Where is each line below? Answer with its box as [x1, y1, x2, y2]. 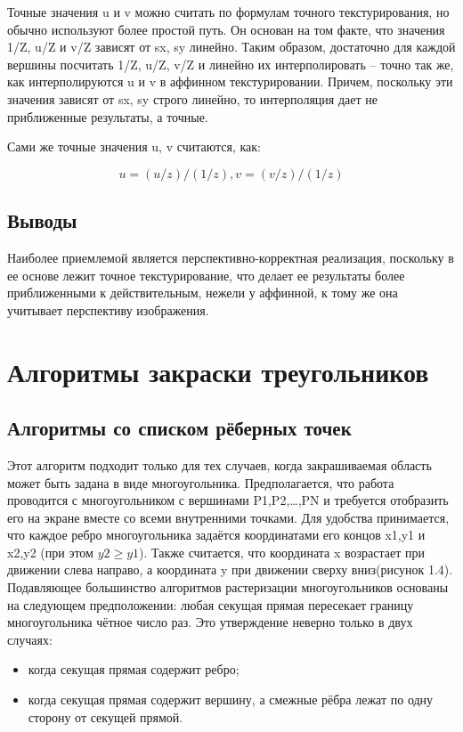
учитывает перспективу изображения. [7, 300, 209, 319]
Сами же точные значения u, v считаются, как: [7, 137, 261, 156]
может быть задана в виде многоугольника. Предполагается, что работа [7, 473, 394, 492]
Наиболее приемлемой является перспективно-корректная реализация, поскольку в [7, 248, 454, 266]
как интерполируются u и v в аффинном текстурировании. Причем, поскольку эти [7, 72, 453, 91]
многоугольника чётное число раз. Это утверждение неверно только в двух [7, 613, 413, 631]
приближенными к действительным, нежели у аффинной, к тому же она [7, 283, 398, 302]
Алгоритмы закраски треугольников [7, 353, 429, 389]
